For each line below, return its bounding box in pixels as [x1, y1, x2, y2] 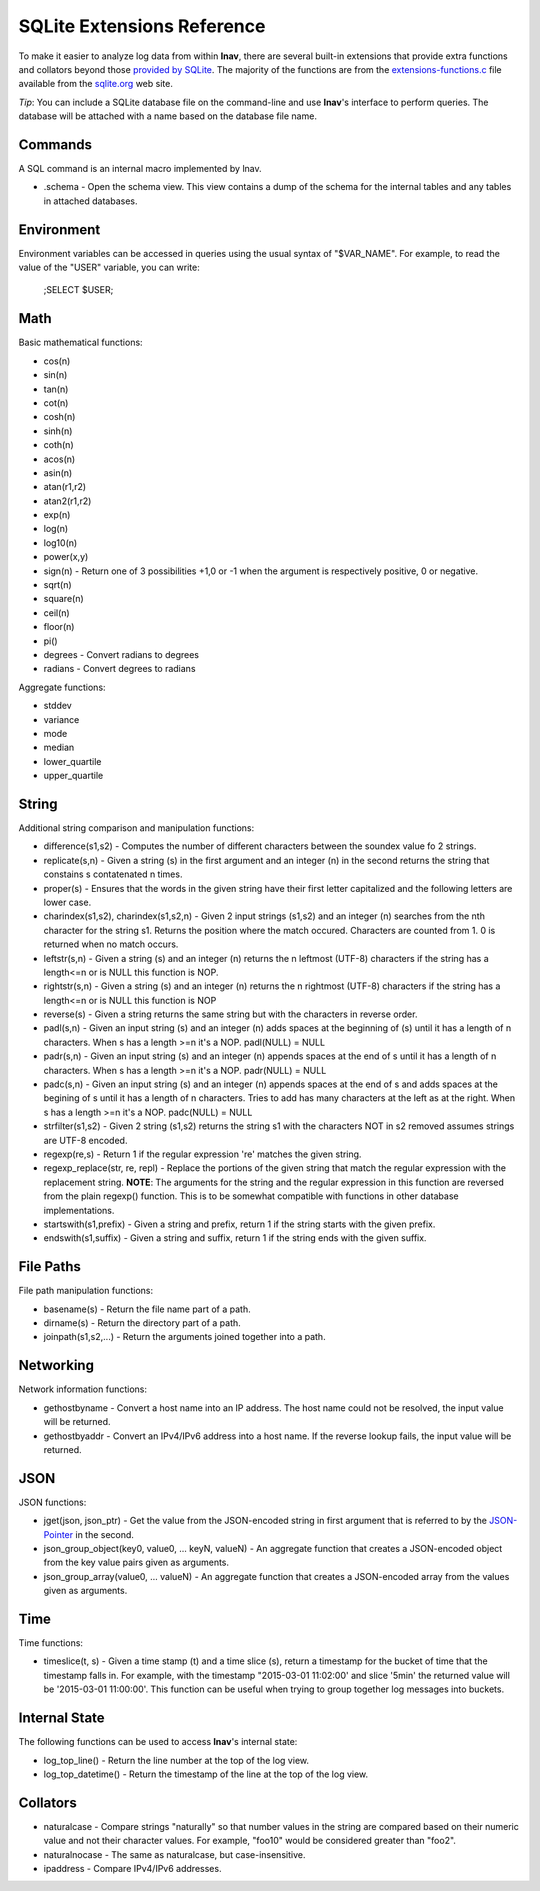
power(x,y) [43, 551, 89, 563]
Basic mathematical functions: [18, 336, 144, 349]
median [43, 741, 75, 754]
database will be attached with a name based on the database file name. [18, 110, 317, 122]
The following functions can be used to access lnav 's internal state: [18, 1736, 298, 1748]
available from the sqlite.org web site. [18, 78, 174, 90]
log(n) [43, 523, 69, 535]
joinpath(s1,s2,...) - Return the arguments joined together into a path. [43, 1331, 326, 1343]
